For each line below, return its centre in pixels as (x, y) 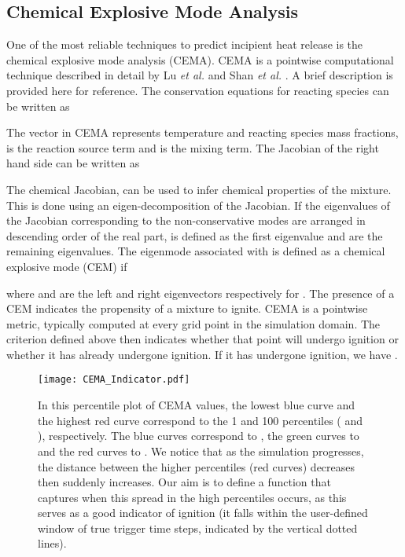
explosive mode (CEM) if (67, 266)
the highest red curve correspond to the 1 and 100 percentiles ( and (201, 420)
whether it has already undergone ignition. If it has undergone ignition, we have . (202, 354)
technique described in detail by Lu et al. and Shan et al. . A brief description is (200, 75)
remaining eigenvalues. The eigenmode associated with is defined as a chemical (196, 251)
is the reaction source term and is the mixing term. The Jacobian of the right (193, 147)
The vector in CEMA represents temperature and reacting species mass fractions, (202, 132)
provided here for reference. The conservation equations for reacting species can (198, 90)
